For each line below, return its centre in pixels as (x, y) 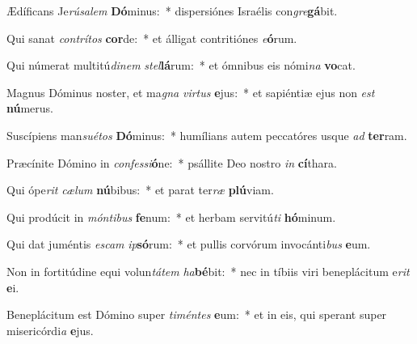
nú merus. (30, 108)
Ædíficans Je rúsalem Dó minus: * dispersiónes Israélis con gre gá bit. (172, 11)
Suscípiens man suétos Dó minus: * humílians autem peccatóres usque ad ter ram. (207, 135)
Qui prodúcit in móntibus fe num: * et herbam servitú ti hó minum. (171, 217)
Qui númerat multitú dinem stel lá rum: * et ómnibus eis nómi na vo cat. (181, 65)
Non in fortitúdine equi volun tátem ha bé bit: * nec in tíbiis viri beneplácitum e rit (208, 271)
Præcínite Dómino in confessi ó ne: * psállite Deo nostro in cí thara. (172, 162)
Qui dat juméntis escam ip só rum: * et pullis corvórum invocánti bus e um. (189, 244)
